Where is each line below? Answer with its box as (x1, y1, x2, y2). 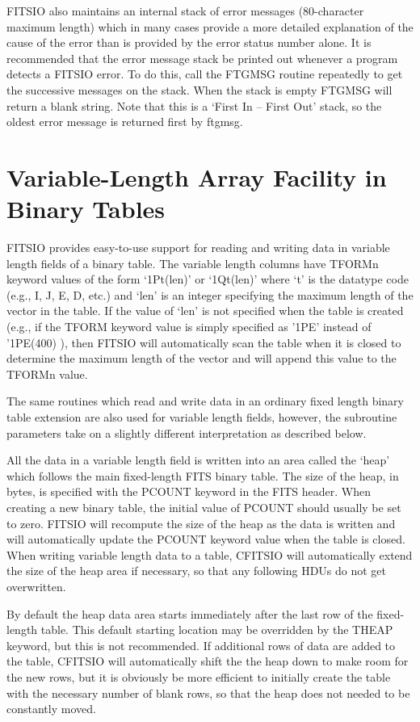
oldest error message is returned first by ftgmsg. (6, 113, 243, 130)
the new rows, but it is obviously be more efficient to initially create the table (6, 668, 391, 685)
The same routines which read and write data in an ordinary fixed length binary (6, 392, 404, 409)
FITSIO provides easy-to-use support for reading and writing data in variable (6, 239, 390, 256)
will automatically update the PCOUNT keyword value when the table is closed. (6, 531, 405, 548)
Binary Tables (6, 192, 166, 225)
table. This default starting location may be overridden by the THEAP (40, 621, 393, 638)
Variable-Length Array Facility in (6, 160, 387, 193)
